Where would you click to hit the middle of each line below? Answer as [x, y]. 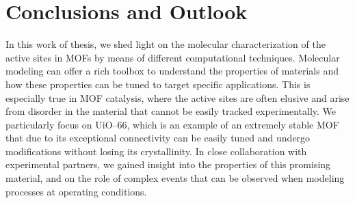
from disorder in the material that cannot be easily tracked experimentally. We [171, 111]
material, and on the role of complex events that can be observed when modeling [175, 178]
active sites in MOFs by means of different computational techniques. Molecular [173, 57]
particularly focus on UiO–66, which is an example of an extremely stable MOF [172, 124]
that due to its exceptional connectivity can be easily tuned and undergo [158, 138]
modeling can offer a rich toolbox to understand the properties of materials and [172, 71]
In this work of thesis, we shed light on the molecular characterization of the [166, 44]
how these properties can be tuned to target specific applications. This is [158, 84]
